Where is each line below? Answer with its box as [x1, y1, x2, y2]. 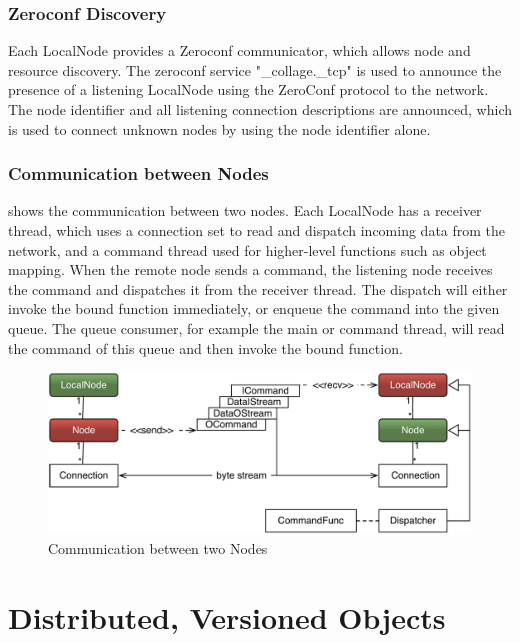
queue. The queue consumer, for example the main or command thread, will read [8, 317, 505, 338]
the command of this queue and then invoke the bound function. [8, 337, 403, 358]
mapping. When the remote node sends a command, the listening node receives [8, 259, 493, 280]
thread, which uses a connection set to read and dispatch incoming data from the [8, 220, 506, 240]
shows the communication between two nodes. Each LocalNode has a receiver [8, 200, 482, 221]
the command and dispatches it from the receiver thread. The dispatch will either [8, 278, 508, 299]
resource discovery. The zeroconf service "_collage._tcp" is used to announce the [8, 59, 502, 80]
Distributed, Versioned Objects [8, 596, 446, 637]
